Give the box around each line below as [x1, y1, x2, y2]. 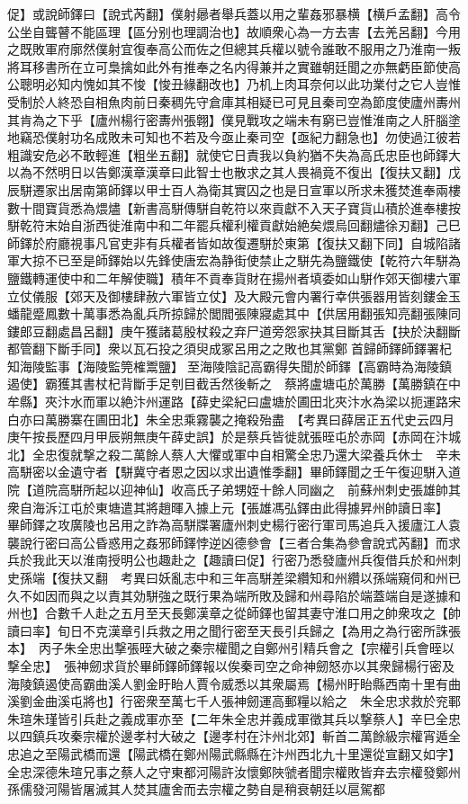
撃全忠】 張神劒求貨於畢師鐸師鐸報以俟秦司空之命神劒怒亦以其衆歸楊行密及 [7, 656, 454, 674]
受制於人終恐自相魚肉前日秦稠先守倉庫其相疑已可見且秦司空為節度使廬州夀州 [7, 92, 461, 111]
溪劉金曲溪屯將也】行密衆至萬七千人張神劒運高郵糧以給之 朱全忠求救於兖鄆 [7, 692, 461, 710]
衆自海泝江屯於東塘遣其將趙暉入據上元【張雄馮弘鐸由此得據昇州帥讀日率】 [7, 497, 442, 516]
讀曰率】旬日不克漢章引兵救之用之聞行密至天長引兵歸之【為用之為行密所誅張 [7, 621, 461, 639]
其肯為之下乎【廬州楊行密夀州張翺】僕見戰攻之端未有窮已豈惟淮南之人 [7, 110, 423, 129]
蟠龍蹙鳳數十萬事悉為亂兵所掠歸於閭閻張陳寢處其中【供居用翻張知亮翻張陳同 [7, 304, 461, 323]
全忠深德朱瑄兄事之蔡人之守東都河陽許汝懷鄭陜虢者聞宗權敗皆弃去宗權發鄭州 [7, 762, 461, 781]
